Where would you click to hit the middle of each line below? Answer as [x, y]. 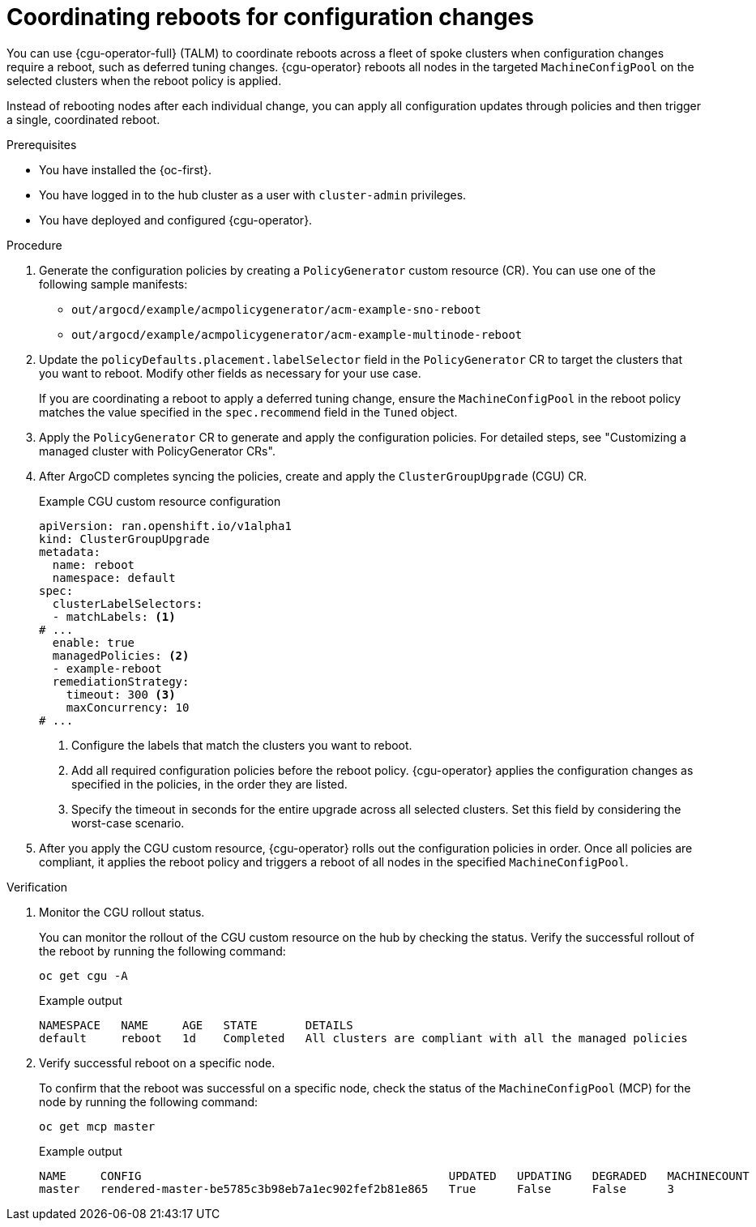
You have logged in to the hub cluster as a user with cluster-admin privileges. [253, 195]
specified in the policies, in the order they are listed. [209, 784]
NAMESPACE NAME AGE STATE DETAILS [196, 1025]
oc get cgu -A [83, 975]
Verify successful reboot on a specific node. [157, 1062]
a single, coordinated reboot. [83, 119]
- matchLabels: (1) [114, 616]
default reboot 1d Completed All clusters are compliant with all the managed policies [363, 1038]
